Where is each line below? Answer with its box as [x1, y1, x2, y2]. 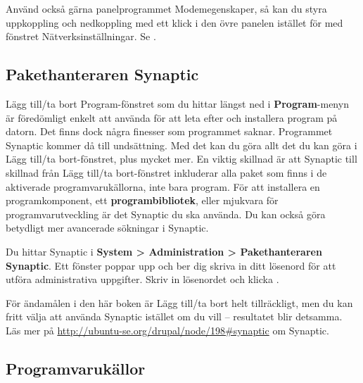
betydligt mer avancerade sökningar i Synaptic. [6, 220, 209, 235]
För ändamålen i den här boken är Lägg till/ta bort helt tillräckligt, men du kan [6, 295, 353, 310]
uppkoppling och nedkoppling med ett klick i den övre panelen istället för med [6, 15, 343, 30]
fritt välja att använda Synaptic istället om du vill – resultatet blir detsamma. [6, 309, 343, 324]
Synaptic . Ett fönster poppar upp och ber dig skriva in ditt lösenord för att [6, 258, 336, 272]
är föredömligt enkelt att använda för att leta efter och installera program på [6, 110, 338, 125]
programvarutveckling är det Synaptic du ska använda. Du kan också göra [6, 206, 326, 221]
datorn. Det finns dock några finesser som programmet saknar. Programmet [6, 124, 333, 139]
